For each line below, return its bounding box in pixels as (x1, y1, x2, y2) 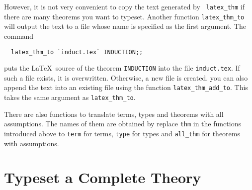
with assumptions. (4, 138, 59, 148)
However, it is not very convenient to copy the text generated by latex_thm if (4, 1, 245, 11)
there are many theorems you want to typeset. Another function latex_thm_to (4, 11, 245, 21)
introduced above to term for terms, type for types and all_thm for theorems (4, 128, 240, 138)
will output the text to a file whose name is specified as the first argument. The (4, 21, 246, 31)
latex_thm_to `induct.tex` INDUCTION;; (11, 48, 143, 56)
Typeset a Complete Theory (4, 167, 201, 188)
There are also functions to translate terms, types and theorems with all (4, 108, 224, 119)
